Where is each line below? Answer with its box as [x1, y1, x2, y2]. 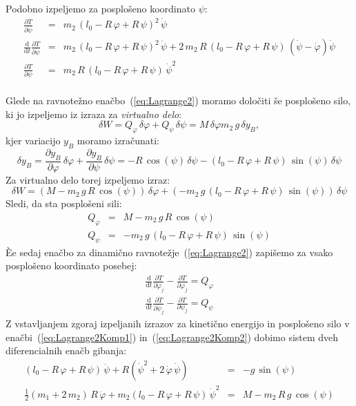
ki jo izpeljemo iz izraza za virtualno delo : [6, 106, 182, 121]
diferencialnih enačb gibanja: [6, 343, 127, 358]
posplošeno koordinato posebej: [6, 258, 137, 273]
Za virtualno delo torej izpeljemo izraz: [6, 172, 170, 186]
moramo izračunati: [77, 133, 159, 148]
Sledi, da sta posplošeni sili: [6, 196, 122, 211]
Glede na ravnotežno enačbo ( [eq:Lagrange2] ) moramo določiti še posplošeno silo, [6, 93, 351, 108]
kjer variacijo [6, 133, 61, 148]
